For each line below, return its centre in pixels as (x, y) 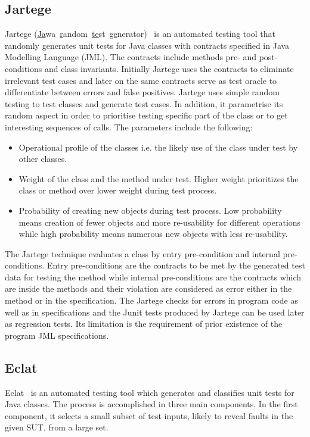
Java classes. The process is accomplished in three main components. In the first (151, 404)
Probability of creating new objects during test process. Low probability (150, 210)
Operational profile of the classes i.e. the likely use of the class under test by (158, 147)
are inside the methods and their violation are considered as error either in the (148, 288)
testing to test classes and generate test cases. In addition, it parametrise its (144, 103)
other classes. (43, 159)
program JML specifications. (57, 335)
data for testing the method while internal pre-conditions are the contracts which (153, 277)
